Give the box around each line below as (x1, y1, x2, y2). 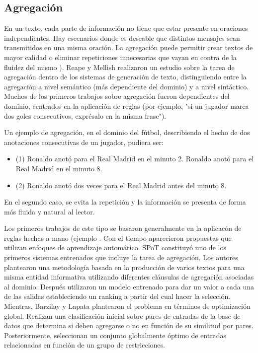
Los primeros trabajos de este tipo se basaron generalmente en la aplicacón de (4, 223, 242, 233)
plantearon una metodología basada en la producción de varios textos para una (4, 262, 245, 272)
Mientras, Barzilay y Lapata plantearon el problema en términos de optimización (4, 301, 251, 311)
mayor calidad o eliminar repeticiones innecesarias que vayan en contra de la (4, 52, 237, 62)
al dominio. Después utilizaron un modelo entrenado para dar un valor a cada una (4, 281, 255, 291)
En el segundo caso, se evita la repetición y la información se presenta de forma (4, 197, 246, 207)
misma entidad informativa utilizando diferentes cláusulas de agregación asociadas (4, 272, 254, 282)
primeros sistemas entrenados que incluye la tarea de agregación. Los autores (4, 252, 238, 263)
